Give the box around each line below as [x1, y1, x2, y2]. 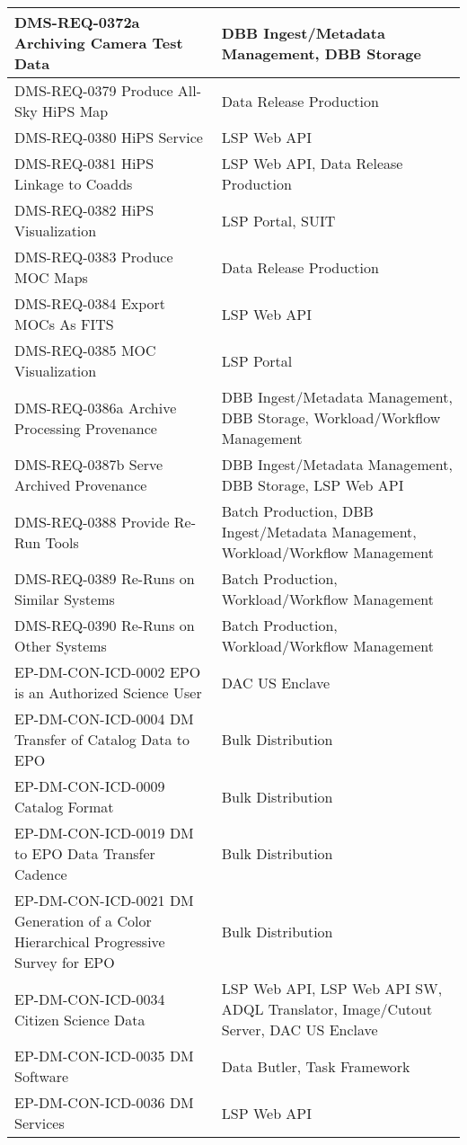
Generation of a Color [14, 910, 152, 931]
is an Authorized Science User [14, 682, 202, 703]
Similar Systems [14, 589, 115, 609]
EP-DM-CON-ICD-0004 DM [14, 708, 194, 729]
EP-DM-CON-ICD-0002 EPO [14, 661, 201, 682]
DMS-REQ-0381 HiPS [14, 153, 154, 173]
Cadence [14, 864, 67, 884]
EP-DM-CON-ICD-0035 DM [14, 1045, 194, 1066]
